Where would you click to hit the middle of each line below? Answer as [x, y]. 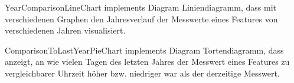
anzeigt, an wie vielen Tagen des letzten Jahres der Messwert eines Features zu [147, 62]
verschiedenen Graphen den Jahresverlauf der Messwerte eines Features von [141, 19]
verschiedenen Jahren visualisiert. [65, 30]
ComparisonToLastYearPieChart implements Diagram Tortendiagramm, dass [144, 50]
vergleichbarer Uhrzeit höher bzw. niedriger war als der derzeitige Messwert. [142, 73]
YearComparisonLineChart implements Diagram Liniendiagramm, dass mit [141, 7]
